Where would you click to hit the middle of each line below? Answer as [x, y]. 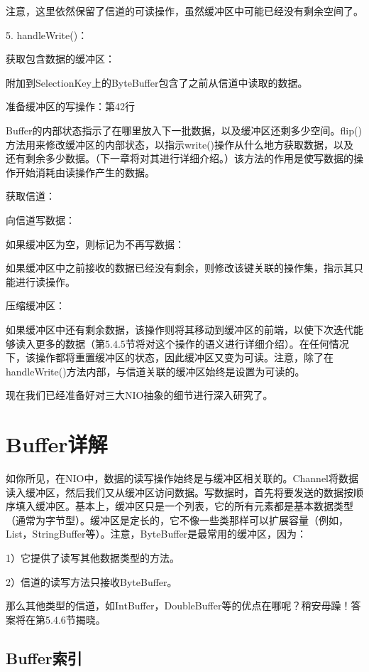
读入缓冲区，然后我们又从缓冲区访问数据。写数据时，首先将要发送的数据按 [180, 492]
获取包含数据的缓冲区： [60, 59]
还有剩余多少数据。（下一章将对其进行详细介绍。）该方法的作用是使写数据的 [180, 158]
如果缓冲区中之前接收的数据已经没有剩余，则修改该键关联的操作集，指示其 [180, 268]
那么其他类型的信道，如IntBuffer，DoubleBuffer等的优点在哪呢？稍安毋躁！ [178, 606]
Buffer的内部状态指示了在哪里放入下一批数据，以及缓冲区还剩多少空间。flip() [184, 130]
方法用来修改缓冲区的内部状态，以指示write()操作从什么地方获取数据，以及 [180, 144]
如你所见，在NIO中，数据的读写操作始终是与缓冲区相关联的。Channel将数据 [182, 478]
